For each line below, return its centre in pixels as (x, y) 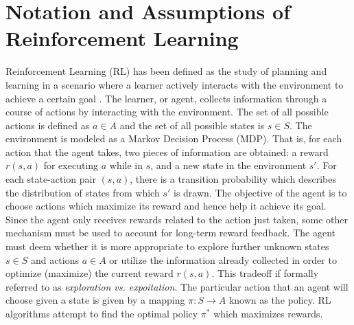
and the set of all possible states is (192, 125)
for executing (71, 165)
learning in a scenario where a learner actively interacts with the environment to (175, 84)
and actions (55, 259)
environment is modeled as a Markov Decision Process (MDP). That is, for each (174, 138)
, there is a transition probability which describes (233, 179)
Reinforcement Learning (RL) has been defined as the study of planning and (166, 71)
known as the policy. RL (280, 300)
